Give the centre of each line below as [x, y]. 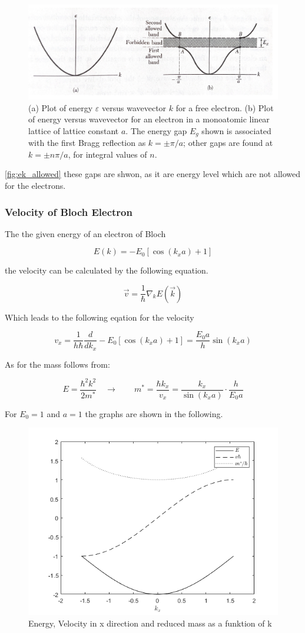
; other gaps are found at [228, 143]
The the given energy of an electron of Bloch [85, 233]
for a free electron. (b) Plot [225, 107]
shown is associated [236, 130]
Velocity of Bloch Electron [69, 211]
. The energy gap [156, 130]
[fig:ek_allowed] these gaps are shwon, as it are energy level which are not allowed [153, 174]
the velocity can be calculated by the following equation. [107, 270]
